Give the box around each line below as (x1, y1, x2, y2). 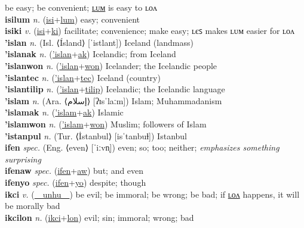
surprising (5, 152, 41, 165)
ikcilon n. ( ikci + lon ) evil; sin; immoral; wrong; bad (5, 211, 194, 223)
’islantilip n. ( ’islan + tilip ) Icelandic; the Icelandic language (5, 83, 225, 95)
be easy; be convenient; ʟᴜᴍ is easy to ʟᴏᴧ (5, 1, 157, 13)
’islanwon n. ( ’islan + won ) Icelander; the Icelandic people (5, 59, 217, 71)
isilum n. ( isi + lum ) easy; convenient (5, 13, 140, 25)
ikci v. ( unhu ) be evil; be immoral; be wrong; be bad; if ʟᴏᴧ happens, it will (5, 188, 300, 200)
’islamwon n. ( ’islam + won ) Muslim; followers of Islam (5, 117, 207, 130)
